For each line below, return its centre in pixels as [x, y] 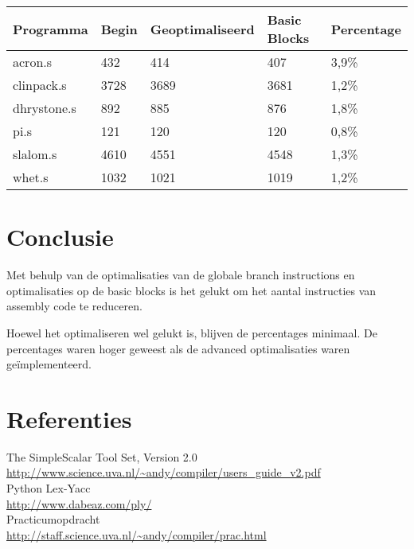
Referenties [69, 418]
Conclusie [60, 237]
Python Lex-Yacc [49, 488]
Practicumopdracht [53, 519]
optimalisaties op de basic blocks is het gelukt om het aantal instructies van [191, 290]
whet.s [31, 177]
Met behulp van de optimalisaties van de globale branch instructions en [181, 275]
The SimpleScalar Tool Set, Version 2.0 [102, 456]
